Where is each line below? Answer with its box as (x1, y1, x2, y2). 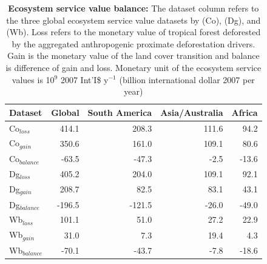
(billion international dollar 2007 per (119, 73, 255, 86)
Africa (231, 106, 258, 118)
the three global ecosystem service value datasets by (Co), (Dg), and (6, 13, 261, 26)
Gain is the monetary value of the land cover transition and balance (7, 49, 260, 62)
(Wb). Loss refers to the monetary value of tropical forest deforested (6, 25, 261, 38)
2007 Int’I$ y (60, 73, 109, 86)
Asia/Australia (160, 106, 223, 118)
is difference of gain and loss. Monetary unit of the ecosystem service (5, 61, 262, 73)
